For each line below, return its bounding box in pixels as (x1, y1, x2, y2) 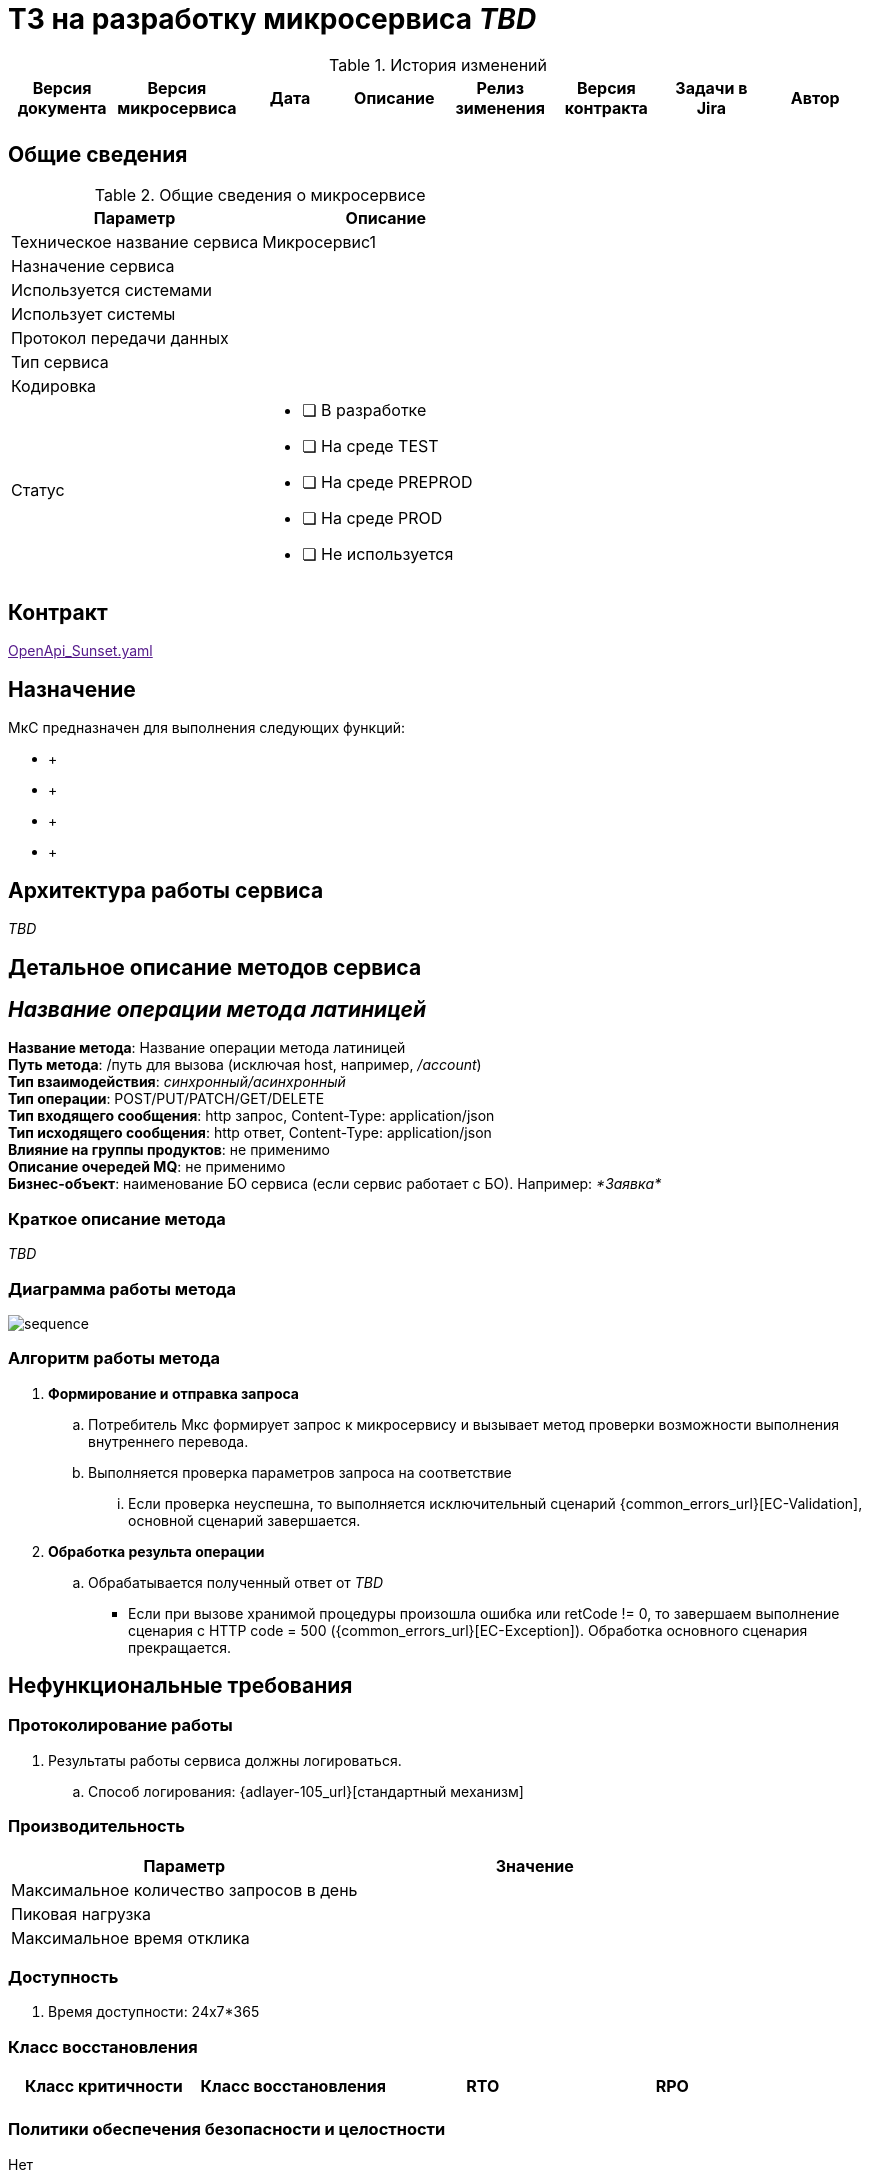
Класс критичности (24, 2076, 183, 2097)
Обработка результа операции (48, 1542, 265, 1560)
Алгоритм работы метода (8, 1348, 221, 1369)
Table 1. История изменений (329, 54, 547, 75)
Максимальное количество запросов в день (11, 1879, 358, 1900)
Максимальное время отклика (11, 1927, 250, 1948)
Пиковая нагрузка (11, 1903, 151, 1924)
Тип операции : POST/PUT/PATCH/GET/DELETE (8, 1090, 325, 1108)
